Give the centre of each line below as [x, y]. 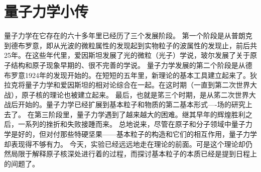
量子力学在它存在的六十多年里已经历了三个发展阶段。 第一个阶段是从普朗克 [128, 35]
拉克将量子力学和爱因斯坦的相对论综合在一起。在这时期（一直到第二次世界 [127, 85]
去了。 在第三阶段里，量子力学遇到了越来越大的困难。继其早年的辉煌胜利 [125, 114]
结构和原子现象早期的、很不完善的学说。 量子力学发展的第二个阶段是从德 [132, 65]
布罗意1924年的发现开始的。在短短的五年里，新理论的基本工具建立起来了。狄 [130, 75]
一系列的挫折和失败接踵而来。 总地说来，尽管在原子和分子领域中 [124, 124]
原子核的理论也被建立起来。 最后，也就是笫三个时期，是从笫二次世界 [135, 94]
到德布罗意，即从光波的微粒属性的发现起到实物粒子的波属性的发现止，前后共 [130, 45]
